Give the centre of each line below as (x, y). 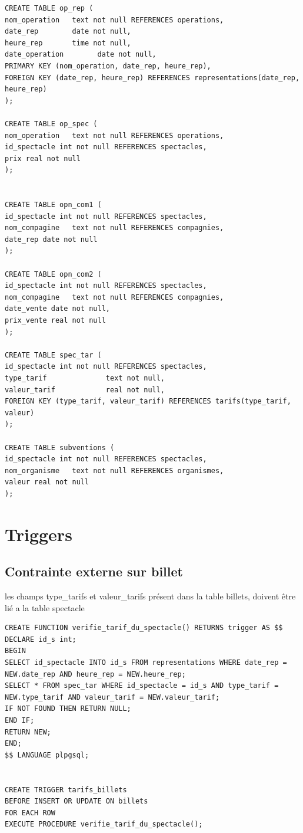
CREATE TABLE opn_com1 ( (53, 205)
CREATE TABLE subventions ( (60, 447)
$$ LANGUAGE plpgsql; (47, 755)
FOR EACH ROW (30, 813)
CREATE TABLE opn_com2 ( (53, 274)
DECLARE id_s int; (41, 639)
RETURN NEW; (28, 732)
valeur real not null (47, 482)
